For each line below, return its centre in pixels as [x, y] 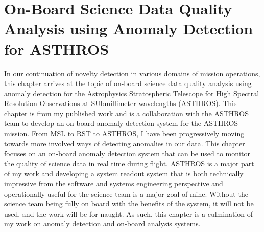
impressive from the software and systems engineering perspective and [114, 184]
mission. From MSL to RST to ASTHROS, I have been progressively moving [124, 133]
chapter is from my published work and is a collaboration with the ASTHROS [126, 113]
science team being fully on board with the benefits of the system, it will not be [129, 204]
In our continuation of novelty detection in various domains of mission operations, [132, 73]
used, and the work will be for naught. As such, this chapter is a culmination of [129, 213]
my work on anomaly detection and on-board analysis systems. [102, 224]
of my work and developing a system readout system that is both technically [124, 173]
